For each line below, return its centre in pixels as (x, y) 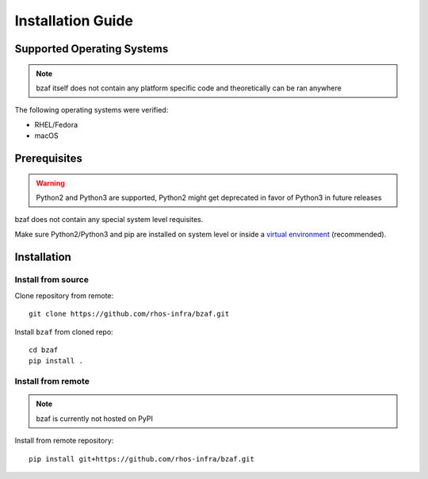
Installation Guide (74, 21)
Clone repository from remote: (64, 295)
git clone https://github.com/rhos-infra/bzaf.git (129, 314)
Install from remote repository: (64, 441)
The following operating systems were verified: (92, 110)
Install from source (52, 280)
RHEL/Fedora (56, 125)
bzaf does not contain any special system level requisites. (109, 220)
